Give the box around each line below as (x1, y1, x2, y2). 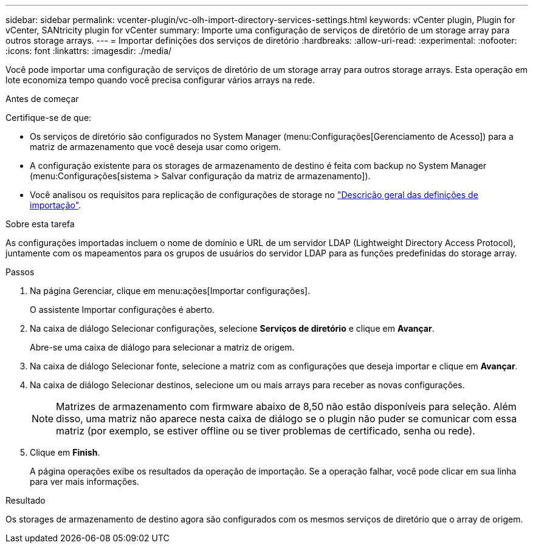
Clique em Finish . (30, 447, 100, 457)
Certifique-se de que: (5, 112, 92, 123)
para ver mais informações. (30, 476, 139, 487)
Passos (5, 267, 35, 277)
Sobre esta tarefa (5, 219, 75, 229)
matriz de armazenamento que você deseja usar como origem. (30, 142, 281, 152)
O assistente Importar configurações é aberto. (30, 304, 215, 315)
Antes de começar (5, 94, 79, 104)
